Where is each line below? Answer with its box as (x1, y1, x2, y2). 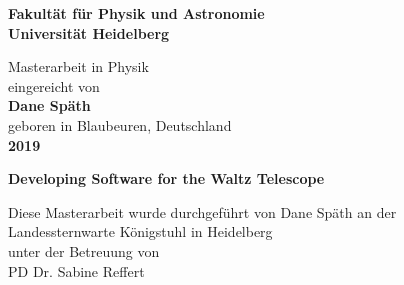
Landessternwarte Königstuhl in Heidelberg (8, 221, 273, 242)
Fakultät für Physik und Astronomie (8, 3, 265, 23)
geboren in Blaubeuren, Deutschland (8, 114, 232, 135)
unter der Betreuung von (8, 240, 160, 261)
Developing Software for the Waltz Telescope (8, 168, 325, 189)
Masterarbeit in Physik (8, 56, 149, 77)
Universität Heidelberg (8, 22, 170, 43)
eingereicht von (8, 75, 100, 96)
